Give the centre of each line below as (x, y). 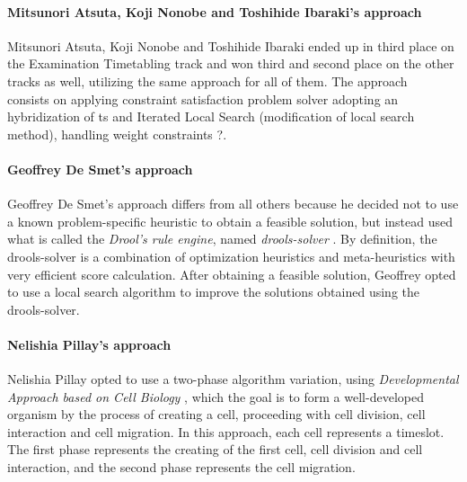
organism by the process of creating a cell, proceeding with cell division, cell (216, 414)
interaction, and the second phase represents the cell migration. (181, 467)
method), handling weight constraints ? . (117, 134)
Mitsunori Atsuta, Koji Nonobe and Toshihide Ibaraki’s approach (215, 11)
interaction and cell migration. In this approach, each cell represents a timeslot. (226, 431)
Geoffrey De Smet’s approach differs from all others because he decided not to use (233, 204)
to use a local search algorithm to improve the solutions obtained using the (213, 292)
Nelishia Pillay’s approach (89, 344)
